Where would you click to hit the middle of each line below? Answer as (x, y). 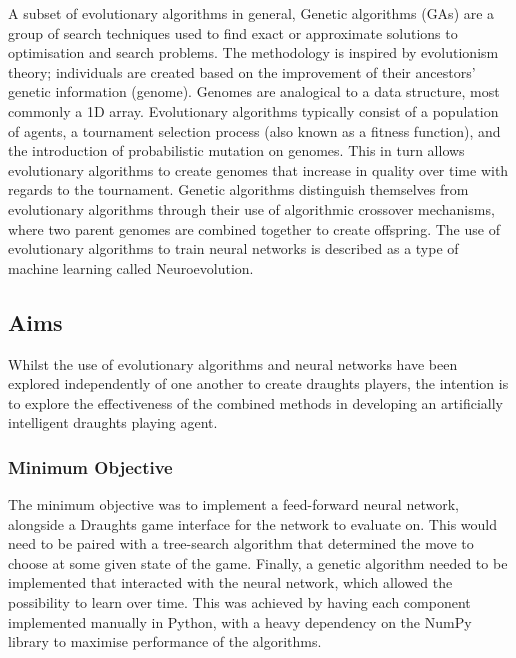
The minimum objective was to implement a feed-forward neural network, (233, 504)
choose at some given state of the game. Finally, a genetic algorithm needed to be (258, 562)
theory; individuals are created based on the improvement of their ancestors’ (242, 71)
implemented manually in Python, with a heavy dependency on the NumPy (240, 621)
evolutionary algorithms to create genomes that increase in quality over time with (258, 169)
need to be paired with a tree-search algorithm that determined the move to (241, 543)
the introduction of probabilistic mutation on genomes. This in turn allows (236, 150)
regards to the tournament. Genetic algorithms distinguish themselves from (238, 189)
